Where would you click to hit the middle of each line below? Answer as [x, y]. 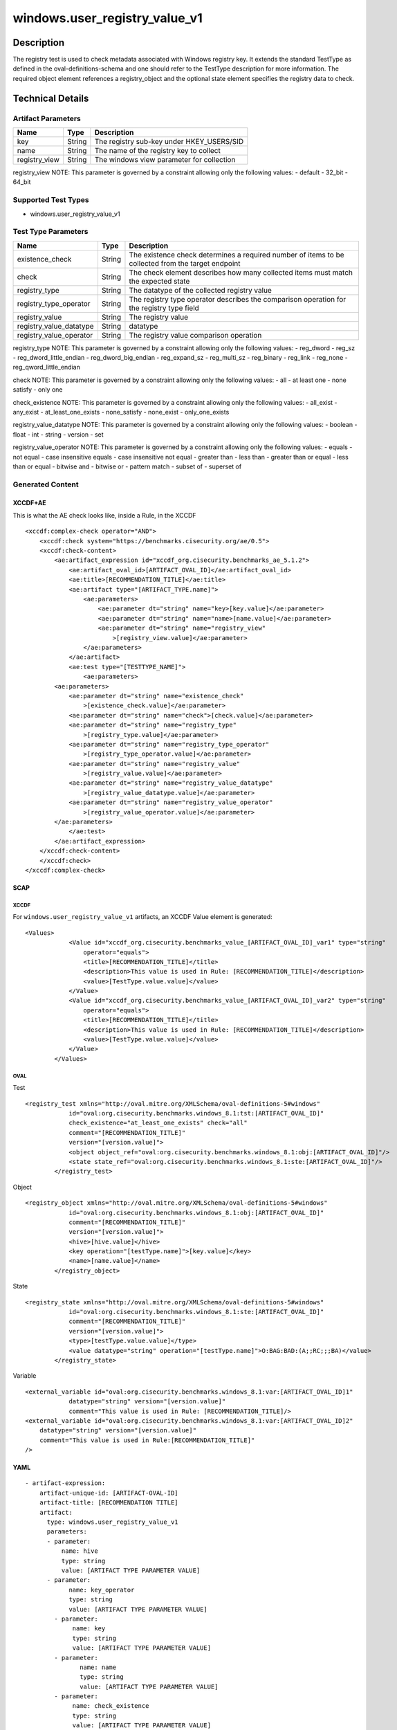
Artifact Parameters [47, 118]
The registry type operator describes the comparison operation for [238, 299]
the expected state [159, 281]
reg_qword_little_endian [47, 367]
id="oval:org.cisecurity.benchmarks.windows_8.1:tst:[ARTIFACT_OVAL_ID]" [196, 1113]
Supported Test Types [51, 200]
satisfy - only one [38, 390]
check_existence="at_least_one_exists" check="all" [158, 1123]
